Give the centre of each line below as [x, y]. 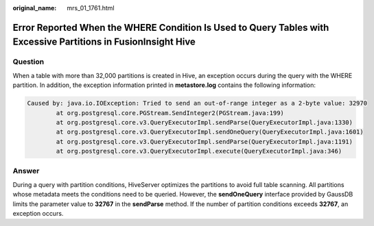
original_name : [35, 8]
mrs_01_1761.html [91, 8]
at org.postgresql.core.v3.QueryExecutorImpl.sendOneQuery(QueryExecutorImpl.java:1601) [210, 132]
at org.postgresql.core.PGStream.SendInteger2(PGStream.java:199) [170, 113]
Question [28, 62]
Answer [26, 171]
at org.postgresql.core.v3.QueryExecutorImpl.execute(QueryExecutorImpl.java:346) [199, 151]
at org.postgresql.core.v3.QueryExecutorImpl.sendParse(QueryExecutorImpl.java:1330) [204, 122]
